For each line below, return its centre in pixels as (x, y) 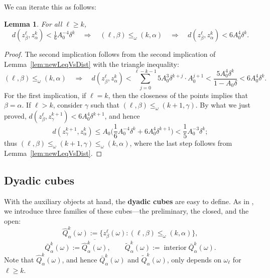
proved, (15, 116)
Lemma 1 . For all (33, 23)
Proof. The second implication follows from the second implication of (110, 54)
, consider (68, 105)
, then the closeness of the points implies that (178, 95)
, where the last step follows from (181, 143)
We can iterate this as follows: (50, 7)
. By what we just (223, 105)
